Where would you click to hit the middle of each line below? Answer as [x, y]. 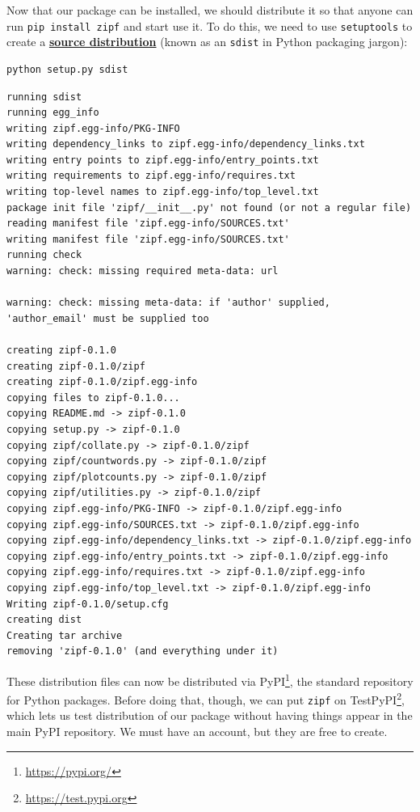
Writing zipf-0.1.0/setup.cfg [88, 604]
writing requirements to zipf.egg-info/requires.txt [151, 176]
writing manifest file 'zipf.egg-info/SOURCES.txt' [148, 239]
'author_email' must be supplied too [108, 318]
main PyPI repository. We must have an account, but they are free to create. [197, 732]
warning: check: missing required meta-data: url [143, 271]
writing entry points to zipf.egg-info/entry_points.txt [163, 160]
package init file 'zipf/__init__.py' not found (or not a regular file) [209, 207]
